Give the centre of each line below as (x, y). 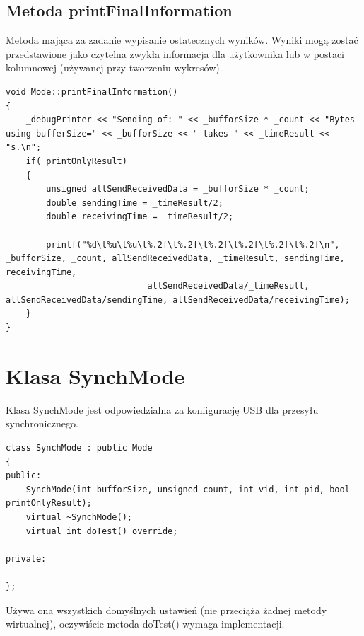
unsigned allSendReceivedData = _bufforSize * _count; (178, 189)
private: (26, 559)
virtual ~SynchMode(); (79, 517)
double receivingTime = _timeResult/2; (140, 217)
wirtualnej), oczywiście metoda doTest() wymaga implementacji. (145, 624)
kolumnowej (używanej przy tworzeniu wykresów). (114, 68)
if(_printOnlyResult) (76, 161)
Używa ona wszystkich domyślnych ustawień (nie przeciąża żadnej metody (166, 609)
